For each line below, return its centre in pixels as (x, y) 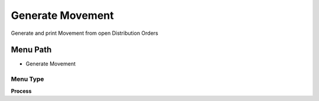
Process (21, 91)
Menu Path (31, 50)
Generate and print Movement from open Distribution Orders (85, 33)
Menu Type (27, 79)
